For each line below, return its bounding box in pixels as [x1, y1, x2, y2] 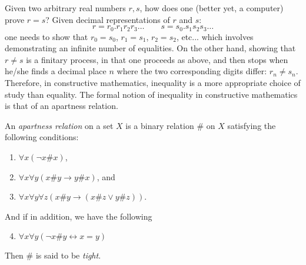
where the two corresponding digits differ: [117, 65, 267, 77]
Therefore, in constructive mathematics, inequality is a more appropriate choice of [5, 77, 301, 89]
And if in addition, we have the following [5, 210, 152, 222]
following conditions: [5, 131, 79, 143]
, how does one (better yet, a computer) [139, 2, 284, 14]
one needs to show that [5, 30, 88, 42]
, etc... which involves [176, 30, 254, 42]
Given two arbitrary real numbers [5, 2, 126, 14]
